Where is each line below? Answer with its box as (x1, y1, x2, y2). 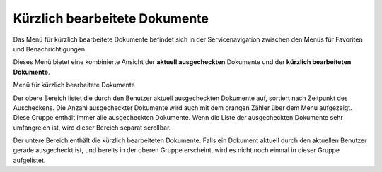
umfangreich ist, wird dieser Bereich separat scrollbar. (13, 123, 171, 132)
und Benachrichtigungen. (13, 44, 88, 53)
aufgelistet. (13, 156, 46, 164)
